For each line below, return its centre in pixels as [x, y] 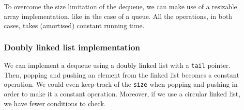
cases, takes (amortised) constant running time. [74, 25]
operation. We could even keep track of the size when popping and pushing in [121, 84]
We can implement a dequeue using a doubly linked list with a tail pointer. [117, 65]
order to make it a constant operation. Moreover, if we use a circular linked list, [122, 93]
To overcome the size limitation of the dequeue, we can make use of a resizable [121, 6]
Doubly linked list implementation [72, 47]
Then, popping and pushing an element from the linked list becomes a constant [122, 74]
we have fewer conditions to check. [55, 103]
